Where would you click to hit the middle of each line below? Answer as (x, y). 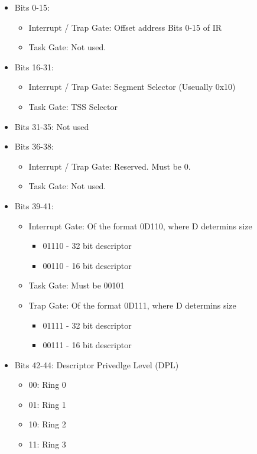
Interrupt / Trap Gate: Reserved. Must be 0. (110, 166)
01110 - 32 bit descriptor (87, 246)
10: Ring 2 (47, 424)
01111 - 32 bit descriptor (87, 325)
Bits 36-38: (34, 146)
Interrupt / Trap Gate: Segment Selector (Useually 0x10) (132, 87)
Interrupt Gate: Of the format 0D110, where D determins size (140, 226)
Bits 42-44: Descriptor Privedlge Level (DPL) (97, 364)
